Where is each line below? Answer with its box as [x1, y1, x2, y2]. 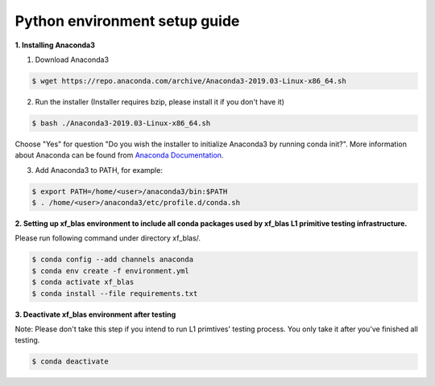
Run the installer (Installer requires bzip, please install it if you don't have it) [35, 96, 285, 106]
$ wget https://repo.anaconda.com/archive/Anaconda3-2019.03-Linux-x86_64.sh [31, 76, 346, 85]
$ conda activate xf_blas [31, 277, 135, 287]
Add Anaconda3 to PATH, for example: [35, 165, 163, 175]
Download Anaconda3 [35, 55, 109, 64]
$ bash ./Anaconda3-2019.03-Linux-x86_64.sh [31, 118, 211, 128]
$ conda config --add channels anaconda [31, 255, 193, 265]
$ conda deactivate [31, 357, 109, 366]
